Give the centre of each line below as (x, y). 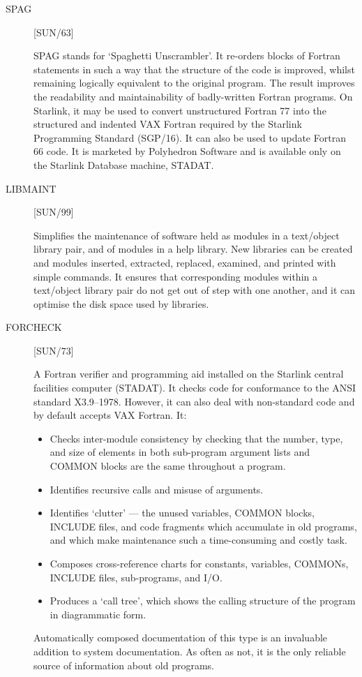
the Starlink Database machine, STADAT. (124, 164)
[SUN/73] (54, 350)
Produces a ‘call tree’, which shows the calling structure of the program (203, 601)
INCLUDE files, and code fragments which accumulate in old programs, (203, 526)
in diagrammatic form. (98, 614)
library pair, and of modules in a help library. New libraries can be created (193, 249)
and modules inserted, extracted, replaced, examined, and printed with (185, 262)
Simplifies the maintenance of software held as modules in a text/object (187, 235)
